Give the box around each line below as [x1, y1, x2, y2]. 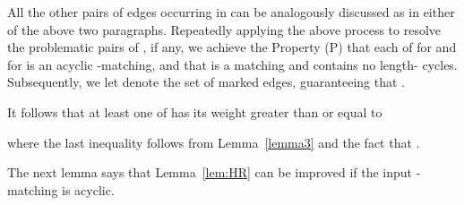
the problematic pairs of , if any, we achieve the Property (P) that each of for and [7, 38, 457, 56]
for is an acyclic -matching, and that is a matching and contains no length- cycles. [7, 55, 458, 73]
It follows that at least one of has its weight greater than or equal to [7, 102, 382, 121]
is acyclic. [62, 180, 115, 199]
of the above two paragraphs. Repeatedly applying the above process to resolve [7, 20, 442, 38]
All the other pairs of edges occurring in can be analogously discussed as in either [7, 3, 455, 21]
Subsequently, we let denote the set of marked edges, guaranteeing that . [7, 73, 406, 91]
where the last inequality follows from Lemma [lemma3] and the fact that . [7, 132, 420, 151]
